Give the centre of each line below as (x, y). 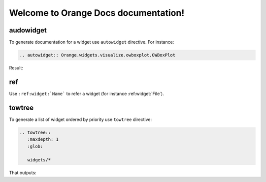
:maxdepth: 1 (43, 139)
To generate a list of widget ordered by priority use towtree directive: (81, 119)
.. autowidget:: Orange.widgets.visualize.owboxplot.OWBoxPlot (98, 55)
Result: (16, 68)
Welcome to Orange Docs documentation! (97, 13)
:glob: (35, 146)
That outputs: (23, 173)
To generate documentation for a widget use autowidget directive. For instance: (92, 42)
